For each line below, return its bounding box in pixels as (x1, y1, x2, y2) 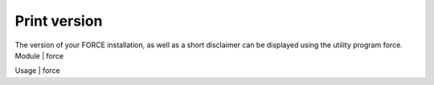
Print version (14, 12, 103, 30)
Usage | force (14, 66, 60, 75)
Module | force (14, 51, 64, 60)
